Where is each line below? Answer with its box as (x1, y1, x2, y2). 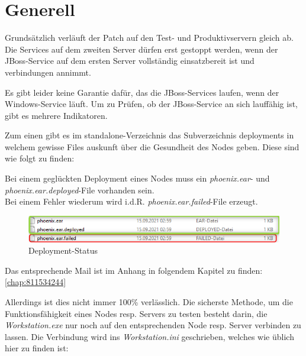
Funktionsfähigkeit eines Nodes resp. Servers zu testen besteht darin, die (5, 307, 268, 319)
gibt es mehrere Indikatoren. (5, 109, 108, 121)
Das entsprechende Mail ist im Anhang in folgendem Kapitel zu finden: (5, 264, 263, 276)
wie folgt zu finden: (5, 152, 75, 164)
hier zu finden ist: (5, 342, 69, 354)
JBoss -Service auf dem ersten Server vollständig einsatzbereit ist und (5, 54, 255, 67)
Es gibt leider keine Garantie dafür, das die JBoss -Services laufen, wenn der (5, 86, 279, 98)
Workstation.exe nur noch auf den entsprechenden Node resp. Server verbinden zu (5, 319, 301, 331)
